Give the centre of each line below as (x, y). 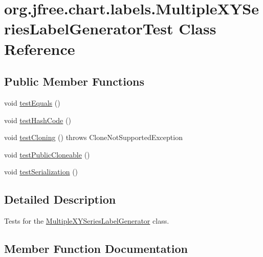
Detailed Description (60, 199)
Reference (40, 48)
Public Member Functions (74, 81)
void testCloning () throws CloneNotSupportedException (93, 137)
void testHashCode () (38, 120)
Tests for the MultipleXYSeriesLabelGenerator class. (87, 221)
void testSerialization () (41, 172)
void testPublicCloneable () (47, 154)
